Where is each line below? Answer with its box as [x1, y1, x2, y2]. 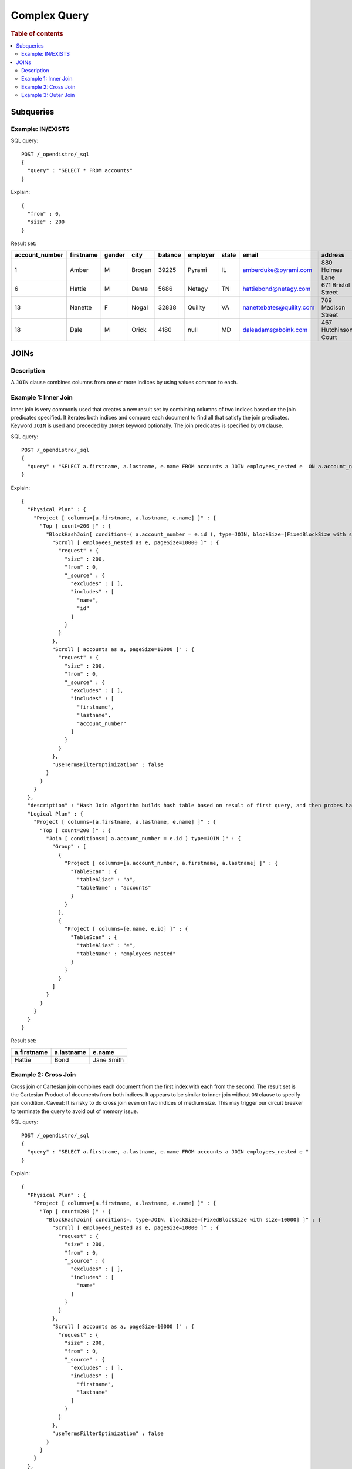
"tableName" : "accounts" [76, 884, 152, 891]
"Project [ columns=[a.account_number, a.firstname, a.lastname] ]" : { [65, 860, 278, 867]
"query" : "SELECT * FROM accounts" [27, 167, 133, 174]
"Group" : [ [52, 843, 87, 850]
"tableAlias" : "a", [76, 876, 136, 883]
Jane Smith [93, 1055, 124, 1064]
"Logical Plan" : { [27, 810, 83, 817]
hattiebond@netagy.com [242, 284, 311, 293]
